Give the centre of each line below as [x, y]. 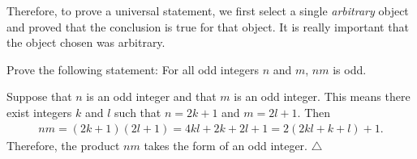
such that [138, 112]
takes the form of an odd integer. [226, 145]
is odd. [350, 69]
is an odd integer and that [151, 96]
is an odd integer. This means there [322, 96]
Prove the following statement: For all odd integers [133, 69]
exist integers [39, 112]
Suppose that [39, 96]
